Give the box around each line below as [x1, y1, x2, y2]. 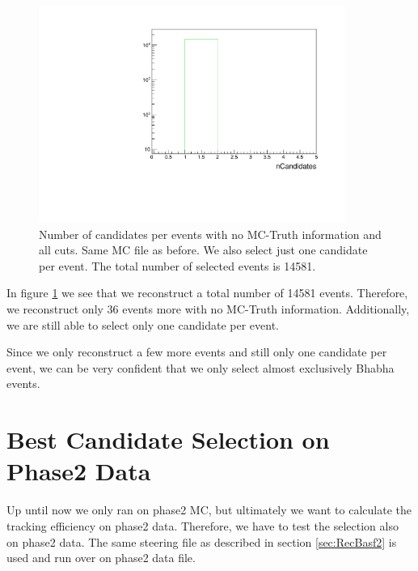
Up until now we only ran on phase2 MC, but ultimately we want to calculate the [6, 501, 412, 518]
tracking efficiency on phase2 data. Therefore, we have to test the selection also [6, 517, 399, 534]
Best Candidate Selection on [6, 423, 330, 456]
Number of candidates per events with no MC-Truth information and [39, 225, 382, 242]
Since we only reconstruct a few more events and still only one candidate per [6, 343, 387, 360]
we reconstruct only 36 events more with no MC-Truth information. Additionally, [6, 300, 410, 317]
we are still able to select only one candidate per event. [6, 316, 279, 333]
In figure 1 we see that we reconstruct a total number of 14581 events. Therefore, [6, 284, 408, 301]
